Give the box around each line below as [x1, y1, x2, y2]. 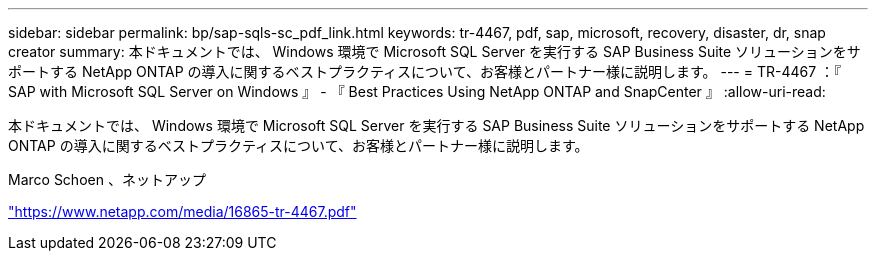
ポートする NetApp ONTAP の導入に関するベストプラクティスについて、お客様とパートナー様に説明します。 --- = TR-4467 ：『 [8, 63, 842, 80]
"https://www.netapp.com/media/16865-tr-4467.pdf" [8, 203, 357, 220]
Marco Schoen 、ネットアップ [8, 171, 206, 188]
